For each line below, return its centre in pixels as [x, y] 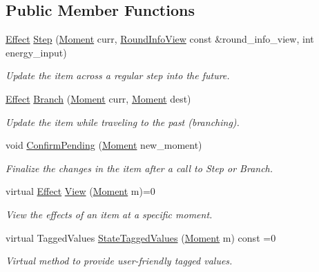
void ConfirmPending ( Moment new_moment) [104, 145]
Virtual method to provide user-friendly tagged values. [119, 261]
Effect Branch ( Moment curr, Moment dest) [98, 98]
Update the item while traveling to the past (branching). [123, 122]
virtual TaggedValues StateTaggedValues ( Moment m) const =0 [141, 237]
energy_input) [36, 52]
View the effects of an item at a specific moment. [109, 214]
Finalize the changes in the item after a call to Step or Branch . [139, 168]
